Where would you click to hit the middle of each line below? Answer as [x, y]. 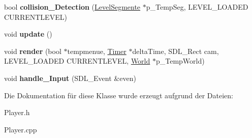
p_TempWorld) [180, 61]
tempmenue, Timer [97, 51]
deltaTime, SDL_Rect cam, [176, 51]
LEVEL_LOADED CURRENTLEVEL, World [77, 61]
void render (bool [33, 51]
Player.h [17, 112]
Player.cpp [21, 129]
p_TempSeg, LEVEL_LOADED [197, 7]
